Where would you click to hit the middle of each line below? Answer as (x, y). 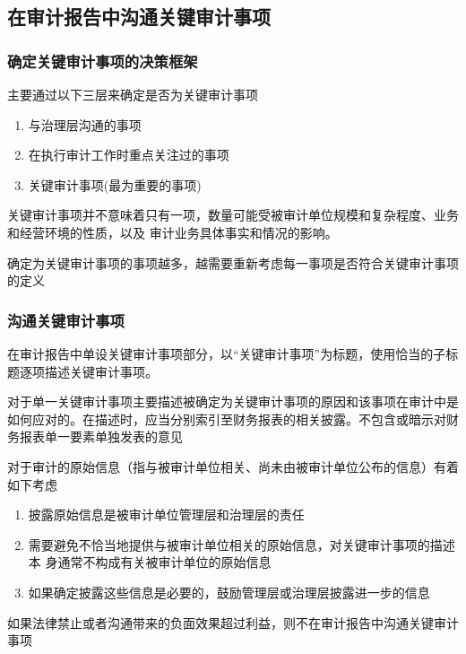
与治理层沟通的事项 (85, 124)
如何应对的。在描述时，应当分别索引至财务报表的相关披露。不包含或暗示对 (227, 419)
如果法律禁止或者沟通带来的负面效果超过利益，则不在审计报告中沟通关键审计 (233, 622)
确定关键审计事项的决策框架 (103, 61)
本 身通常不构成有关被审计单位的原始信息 (150, 562)
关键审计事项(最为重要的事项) (115, 184)
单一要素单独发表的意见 (113, 436)
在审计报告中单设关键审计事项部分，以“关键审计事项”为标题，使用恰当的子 (227, 353)
